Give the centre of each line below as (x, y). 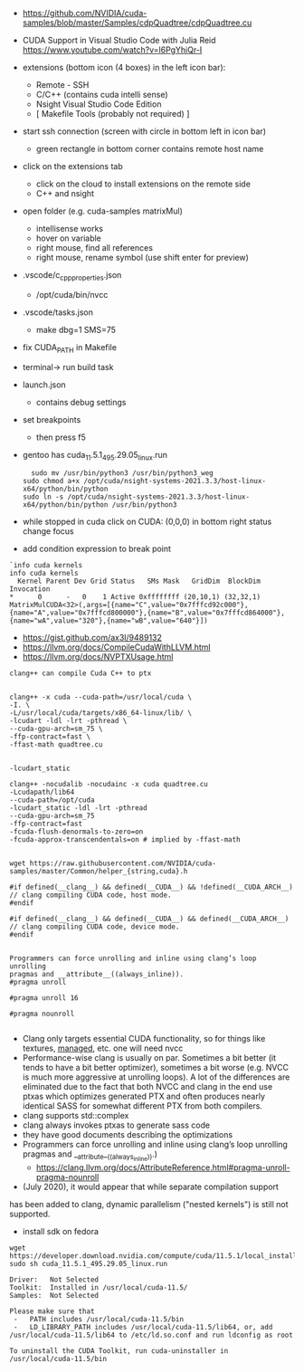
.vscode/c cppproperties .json (72, 276)
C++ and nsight (65, 193)
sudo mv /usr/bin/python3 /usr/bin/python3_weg (123, 473)
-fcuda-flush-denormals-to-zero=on (76, 832)
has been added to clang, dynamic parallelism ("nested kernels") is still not (149, 1204)
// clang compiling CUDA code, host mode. (90, 895)
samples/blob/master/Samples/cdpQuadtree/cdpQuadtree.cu (137, 23)
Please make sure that (52, 1311)
